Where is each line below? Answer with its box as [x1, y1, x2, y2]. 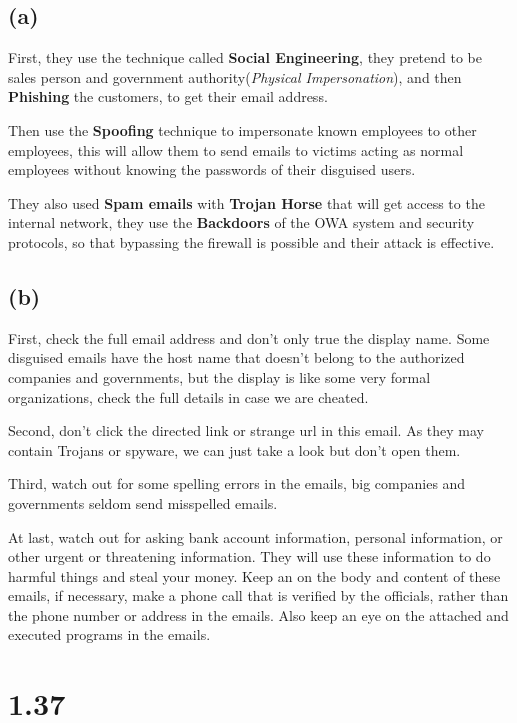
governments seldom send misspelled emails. [8, 492, 278, 513]
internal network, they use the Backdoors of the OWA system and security [8, 212, 475, 233]
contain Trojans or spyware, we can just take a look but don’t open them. [8, 439, 461, 460]
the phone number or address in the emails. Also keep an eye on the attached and [8, 604, 509, 625]
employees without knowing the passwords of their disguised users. [8, 159, 416, 180]
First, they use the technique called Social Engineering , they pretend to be [8, 47, 483, 68]
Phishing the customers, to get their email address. [8, 86, 328, 107]
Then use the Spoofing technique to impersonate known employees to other [8, 119, 477, 140]
